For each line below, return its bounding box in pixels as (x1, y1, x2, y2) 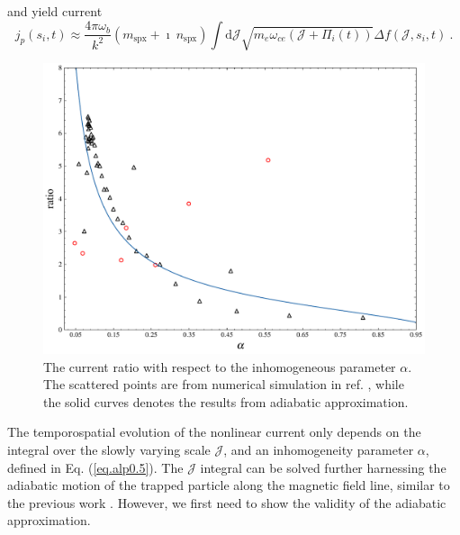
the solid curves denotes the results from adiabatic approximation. (43, 392, 409, 411)
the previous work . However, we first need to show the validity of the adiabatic (7, 493, 446, 512)
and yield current (7, 2, 103, 20)
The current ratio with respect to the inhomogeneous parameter (43, 357, 396, 376)
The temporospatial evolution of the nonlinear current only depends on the (7, 422, 421, 441)
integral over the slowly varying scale (7, 440, 211, 458)
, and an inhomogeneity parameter (223, 440, 414, 458)
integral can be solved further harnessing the (200, 458, 446, 476)
